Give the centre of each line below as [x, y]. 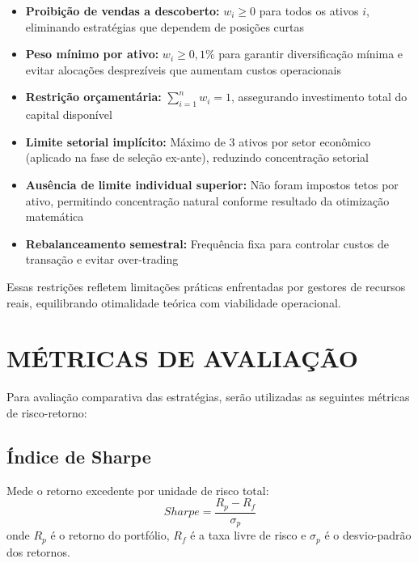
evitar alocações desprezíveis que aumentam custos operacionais [183, 69]
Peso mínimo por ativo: [92, 54]
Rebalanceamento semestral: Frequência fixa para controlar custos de [207, 243]
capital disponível [69, 114]
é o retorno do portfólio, [110, 535]
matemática [55, 216]
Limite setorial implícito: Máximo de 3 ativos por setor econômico [198, 141]
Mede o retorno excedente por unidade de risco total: [138, 490]
